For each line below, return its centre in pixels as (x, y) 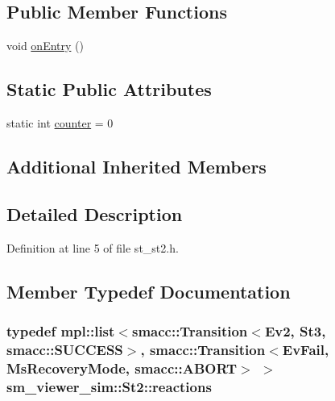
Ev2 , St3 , (295, 330)
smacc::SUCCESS (65, 349)
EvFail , (306, 349)
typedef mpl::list (61, 330)
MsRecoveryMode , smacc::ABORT (122, 368)
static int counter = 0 (60, 123)
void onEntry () (45, 46)
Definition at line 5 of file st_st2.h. (93, 247)
